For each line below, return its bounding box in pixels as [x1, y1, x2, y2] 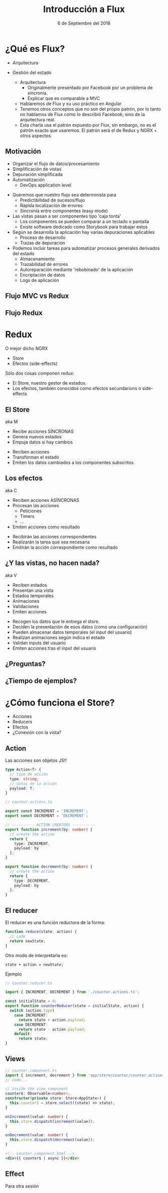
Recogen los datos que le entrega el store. [12, 618, 100, 624]
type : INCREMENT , [14, 841, 50, 846]
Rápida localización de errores [19, 202, 83, 208]
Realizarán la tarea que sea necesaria [12, 539, 90, 545]
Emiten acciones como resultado [12, 524, 80, 530]
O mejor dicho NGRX [5, 345, 48, 351]
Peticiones [19, 508, 42, 514]
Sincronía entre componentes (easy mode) [19, 208, 108, 214]
